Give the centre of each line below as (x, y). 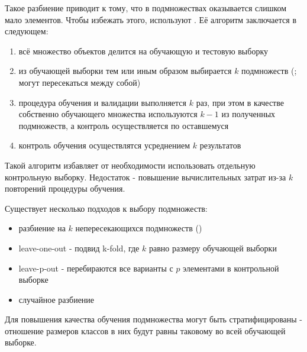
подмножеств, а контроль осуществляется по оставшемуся (124, 125)
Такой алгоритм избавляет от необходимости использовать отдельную (130, 165)
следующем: (27, 31)
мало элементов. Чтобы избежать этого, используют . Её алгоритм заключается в (151, 19)
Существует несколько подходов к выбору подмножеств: (106, 208)
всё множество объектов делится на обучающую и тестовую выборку (143, 51)
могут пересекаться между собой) (80, 82)
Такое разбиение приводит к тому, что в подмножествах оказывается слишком (146, 8)
